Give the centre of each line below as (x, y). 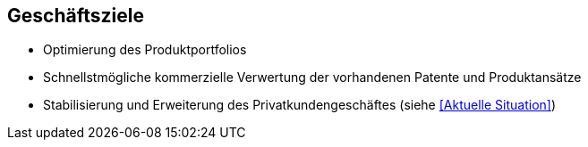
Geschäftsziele (76, 16)
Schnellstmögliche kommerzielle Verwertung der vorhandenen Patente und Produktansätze (312, 78)
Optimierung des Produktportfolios (145, 50)
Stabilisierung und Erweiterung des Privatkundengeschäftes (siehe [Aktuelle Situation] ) (300, 105)
